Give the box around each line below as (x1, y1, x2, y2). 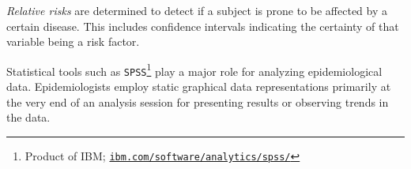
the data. (6, 109, 51, 126)
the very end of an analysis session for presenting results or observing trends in (6, 93, 389, 110)
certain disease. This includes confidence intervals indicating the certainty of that (6, 17, 399, 34)
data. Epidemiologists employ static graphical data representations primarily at (6, 78, 391, 95)
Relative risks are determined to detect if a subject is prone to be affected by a (6, 2, 387, 18)
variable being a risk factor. (6, 33, 140, 50)
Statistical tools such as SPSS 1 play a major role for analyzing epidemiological (6, 60, 383, 79)
